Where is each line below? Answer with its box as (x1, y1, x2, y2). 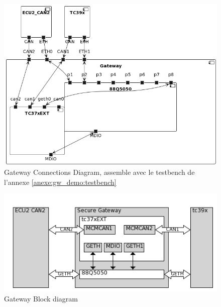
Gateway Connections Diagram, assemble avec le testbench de (4, 167, 195, 177)
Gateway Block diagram (4, 293, 78, 304)
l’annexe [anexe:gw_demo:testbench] (4, 176, 117, 187)
